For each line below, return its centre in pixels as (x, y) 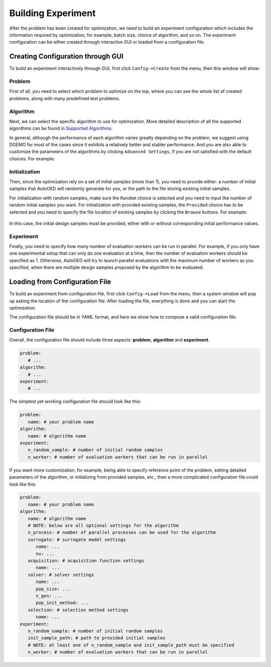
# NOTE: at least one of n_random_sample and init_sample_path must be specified (131, 645)
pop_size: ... (53, 589)
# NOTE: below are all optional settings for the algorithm (103, 526)
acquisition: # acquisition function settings (86, 561)
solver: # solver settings (61, 575)
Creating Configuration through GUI (66, 57)
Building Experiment (52, 13)
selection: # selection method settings (78, 610)
